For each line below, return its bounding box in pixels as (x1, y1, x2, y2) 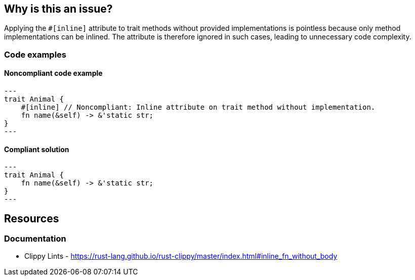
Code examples (4, 49, 67, 60)
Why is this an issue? (4, 3, 113, 15)
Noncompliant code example (4, 69, 103, 78)
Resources (4, 212, 59, 225)
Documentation (4, 234, 66, 244)
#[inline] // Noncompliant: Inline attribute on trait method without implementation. (21, 103, 376, 112)
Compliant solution (4, 145, 69, 154)
